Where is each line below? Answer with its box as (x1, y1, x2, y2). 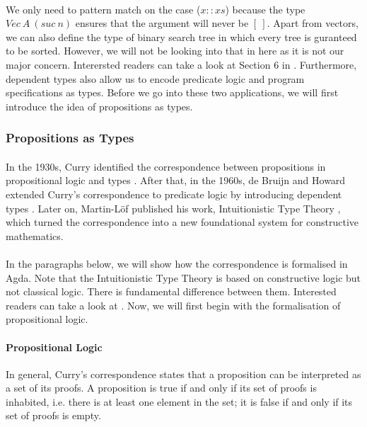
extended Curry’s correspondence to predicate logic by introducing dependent (6, 186, 342, 201)
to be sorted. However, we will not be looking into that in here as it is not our (6, 43, 344, 58)
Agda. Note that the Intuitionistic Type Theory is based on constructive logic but (6, 270, 361, 285)
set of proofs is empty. (6, 408, 101, 423)
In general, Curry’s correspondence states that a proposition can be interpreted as (6, 366, 361, 381)
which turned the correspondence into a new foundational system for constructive (6, 215, 359, 229)
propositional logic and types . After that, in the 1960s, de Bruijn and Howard (6, 173, 346, 188)
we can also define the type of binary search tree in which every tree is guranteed (6, 29, 357, 44)
